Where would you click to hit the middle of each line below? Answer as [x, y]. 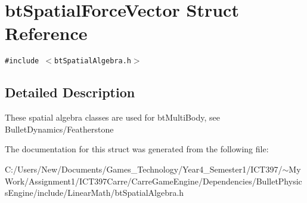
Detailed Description [70, 92]
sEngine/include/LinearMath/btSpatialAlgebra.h [94, 193]
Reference [46, 33]
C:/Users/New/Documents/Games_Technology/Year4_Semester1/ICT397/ [144, 169]
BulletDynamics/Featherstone [59, 129]
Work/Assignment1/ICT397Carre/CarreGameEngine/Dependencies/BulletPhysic [153, 181]
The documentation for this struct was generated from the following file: [137, 149]
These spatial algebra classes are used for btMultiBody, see [112, 117]
